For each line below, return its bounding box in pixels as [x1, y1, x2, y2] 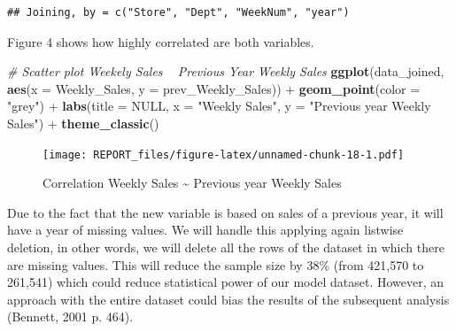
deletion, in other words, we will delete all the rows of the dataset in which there [7, 238, 444, 256]
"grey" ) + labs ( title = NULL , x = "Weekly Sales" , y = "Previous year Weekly [7, 97, 431, 115]
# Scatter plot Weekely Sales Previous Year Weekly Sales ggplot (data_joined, [7, 62, 444, 81]
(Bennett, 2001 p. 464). [7, 307, 134, 326]
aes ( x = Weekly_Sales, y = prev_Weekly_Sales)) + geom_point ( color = [7, 79, 421, 97]
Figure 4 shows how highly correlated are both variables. [7, 32, 314, 50]
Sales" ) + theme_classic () [7, 113, 159, 132]
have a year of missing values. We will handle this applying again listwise [7, 220, 404, 239]
